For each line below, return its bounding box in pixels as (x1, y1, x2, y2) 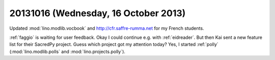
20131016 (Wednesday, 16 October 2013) (9, 8, 186, 19)
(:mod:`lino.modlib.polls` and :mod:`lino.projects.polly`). (9, 48, 126, 54)
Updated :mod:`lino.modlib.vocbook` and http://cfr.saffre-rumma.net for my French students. (9, 25, 204, 31)
